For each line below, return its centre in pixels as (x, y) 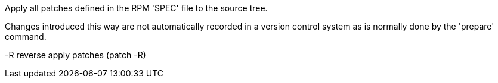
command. (26, 36)
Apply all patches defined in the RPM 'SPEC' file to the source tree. (136, 8)
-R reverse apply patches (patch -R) (75, 55)
